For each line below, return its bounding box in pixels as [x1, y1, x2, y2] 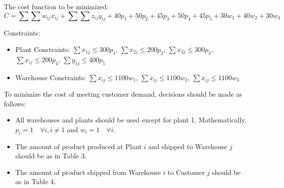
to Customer [167, 167, 205, 177]
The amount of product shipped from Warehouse [15, 167, 161, 177]
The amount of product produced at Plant [15, 141, 142, 151]
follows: [4, 98, 26, 108]
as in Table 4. [15, 176, 56, 187]
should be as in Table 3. [15, 151, 87, 161]
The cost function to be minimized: [4, 1, 109, 11]
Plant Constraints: [15, 44, 70, 54]
